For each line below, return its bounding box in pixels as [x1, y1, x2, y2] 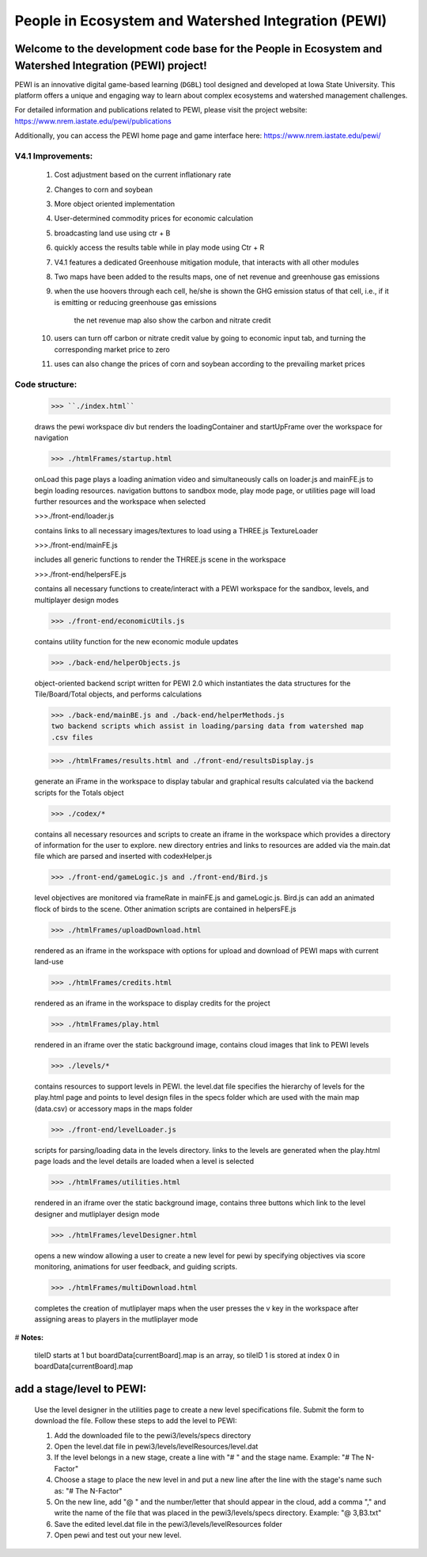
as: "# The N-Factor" [54, 1486, 123, 1495]
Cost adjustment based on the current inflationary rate [54, 170, 232, 180]
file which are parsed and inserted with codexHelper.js [34, 852, 213, 861]
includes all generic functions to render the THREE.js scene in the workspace [34, 555, 286, 564]
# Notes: [14, 1332, 43, 1342]
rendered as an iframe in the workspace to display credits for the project [34, 998, 270, 1008]
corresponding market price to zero [54, 345, 170, 354]
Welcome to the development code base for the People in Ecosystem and [14, 42, 383, 55]
